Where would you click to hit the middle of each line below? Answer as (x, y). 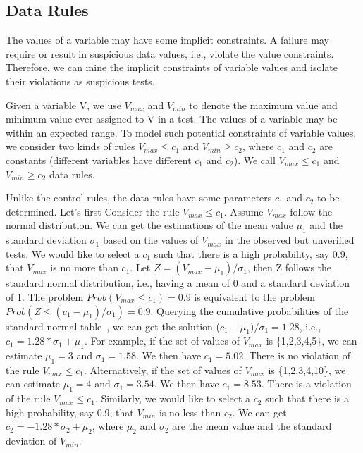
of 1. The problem (45, 296)
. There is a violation (306, 384)
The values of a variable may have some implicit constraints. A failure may (167, 40)
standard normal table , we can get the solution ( (113, 326)
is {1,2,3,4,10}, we (307, 370)
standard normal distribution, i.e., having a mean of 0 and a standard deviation (178, 283)
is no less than (190, 412)
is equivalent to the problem (254, 296)
